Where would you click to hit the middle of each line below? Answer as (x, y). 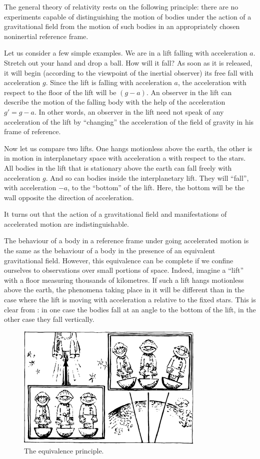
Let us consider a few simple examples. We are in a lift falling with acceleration (126, 53)
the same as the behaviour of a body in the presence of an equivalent (110, 251)
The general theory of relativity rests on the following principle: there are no (121, 7)
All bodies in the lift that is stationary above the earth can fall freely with (118, 167)
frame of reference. (32, 131)
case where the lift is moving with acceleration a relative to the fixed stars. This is (130, 300)
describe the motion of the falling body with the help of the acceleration (115, 102)
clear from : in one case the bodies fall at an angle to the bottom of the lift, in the (130, 309)
